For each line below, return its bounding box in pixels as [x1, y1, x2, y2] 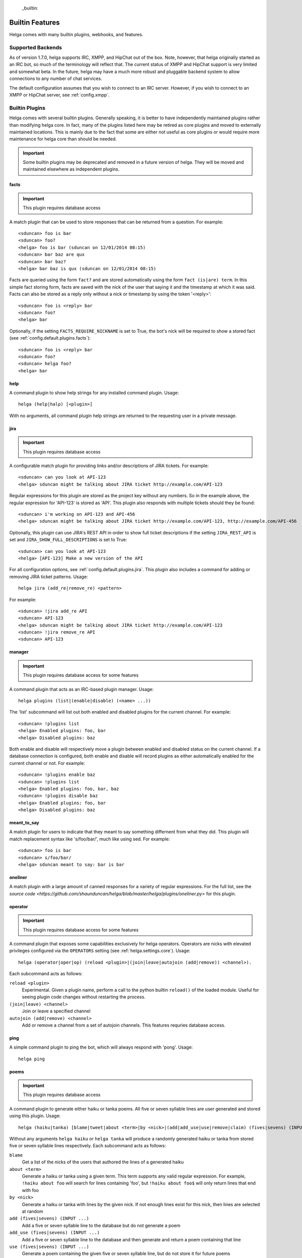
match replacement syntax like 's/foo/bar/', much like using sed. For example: [9, 836, 170, 842]
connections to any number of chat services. [9, 75, 103, 82]
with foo [22, 1187, 39, 1193]
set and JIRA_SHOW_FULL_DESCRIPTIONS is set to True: [9, 536, 127, 543]
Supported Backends [9, 44, 62, 51]
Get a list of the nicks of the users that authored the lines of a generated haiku [22, 1159, 184, 1165]
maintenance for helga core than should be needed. [9, 136, 117, 142]
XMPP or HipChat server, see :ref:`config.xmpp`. [9, 92, 110, 98]
